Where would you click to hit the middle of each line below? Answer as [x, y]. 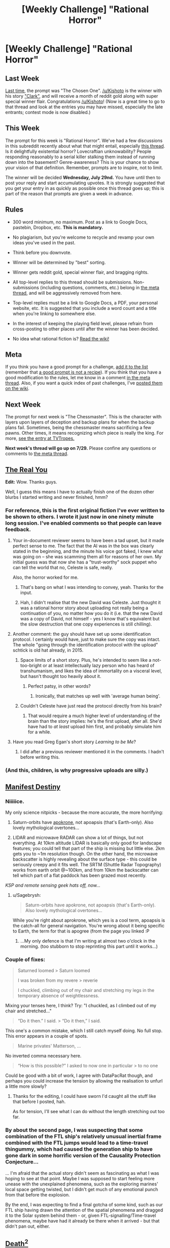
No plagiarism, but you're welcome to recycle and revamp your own [83, 237]
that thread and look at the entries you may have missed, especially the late [84, 107]
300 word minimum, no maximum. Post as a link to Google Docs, [80, 222]
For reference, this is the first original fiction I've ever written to [85, 510]
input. [26, 593]
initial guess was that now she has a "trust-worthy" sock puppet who [85, 562]
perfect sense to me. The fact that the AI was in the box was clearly [83, 546]
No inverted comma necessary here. [43, 1056]
